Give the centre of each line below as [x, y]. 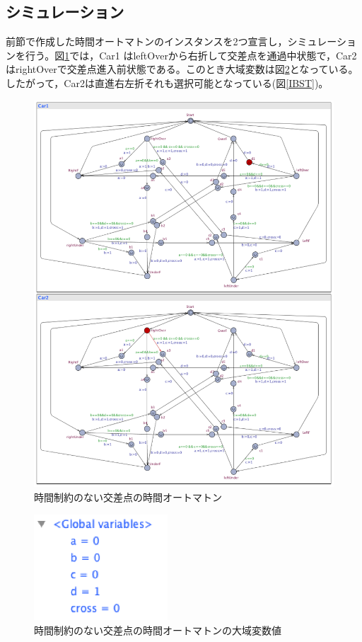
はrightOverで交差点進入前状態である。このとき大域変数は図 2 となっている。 [182, 69]
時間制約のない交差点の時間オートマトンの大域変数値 [158, 630]
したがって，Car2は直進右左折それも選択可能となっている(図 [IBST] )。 [167, 82]
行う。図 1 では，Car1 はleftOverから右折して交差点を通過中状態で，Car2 [191, 55]
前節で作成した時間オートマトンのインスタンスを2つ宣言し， [147, 41]
